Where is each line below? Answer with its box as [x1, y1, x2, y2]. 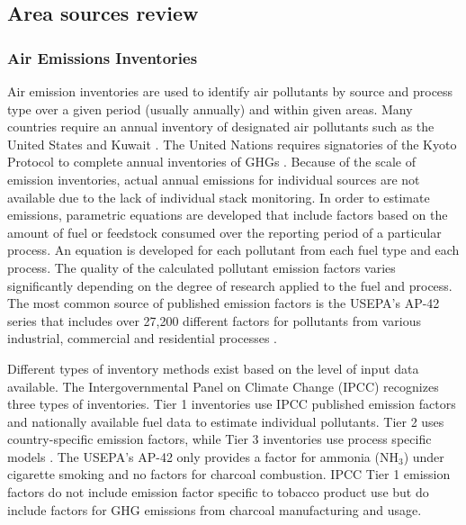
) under [403, 447, 444, 466]
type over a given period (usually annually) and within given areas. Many [7, 99, 413, 118]
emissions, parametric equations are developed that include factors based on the [7, 205, 448, 224]
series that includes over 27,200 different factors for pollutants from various [7, 311, 422, 330]
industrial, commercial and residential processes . [7, 329, 277, 348]
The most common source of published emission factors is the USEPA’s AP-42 [7, 294, 440, 312]
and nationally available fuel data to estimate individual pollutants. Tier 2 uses [7, 412, 444, 430]
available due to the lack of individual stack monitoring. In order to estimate [7, 187, 430, 206]
